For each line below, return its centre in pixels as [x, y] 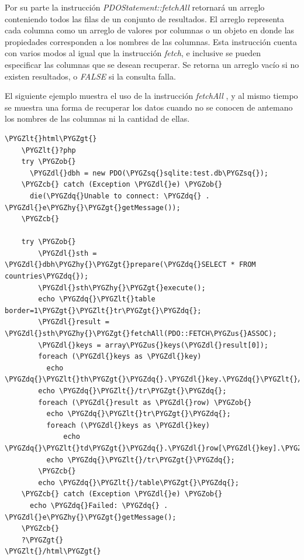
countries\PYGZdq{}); [47, 276]
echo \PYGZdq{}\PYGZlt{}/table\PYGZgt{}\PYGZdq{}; [139, 482]
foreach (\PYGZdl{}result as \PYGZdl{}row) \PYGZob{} [145, 402]
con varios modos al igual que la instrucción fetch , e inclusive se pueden [133, 53]
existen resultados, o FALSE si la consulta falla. [90, 76]
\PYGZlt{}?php [49, 150]
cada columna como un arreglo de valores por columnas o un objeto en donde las [150, 30]
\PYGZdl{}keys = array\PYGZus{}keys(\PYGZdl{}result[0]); [153, 345]
